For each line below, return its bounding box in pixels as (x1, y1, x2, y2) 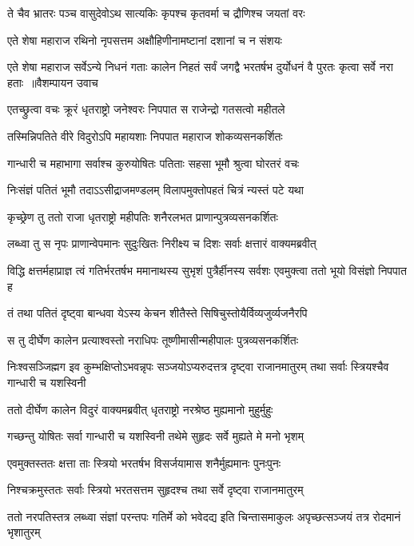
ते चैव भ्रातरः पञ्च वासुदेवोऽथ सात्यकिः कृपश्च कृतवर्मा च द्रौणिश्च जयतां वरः (7, 5, 305, 21)
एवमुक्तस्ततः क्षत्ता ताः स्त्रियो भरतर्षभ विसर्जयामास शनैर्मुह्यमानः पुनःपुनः (7, 454, 281, 471)
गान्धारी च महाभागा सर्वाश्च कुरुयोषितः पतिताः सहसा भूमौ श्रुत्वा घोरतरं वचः (7, 154, 300, 171)
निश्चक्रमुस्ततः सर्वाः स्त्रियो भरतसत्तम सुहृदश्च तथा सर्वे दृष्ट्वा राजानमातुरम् (7, 481, 304, 498)
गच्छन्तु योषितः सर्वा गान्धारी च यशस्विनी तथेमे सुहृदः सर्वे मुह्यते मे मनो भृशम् (7, 428, 304, 444)
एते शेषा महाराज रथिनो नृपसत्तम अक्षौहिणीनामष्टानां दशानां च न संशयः (7, 31, 282, 48)
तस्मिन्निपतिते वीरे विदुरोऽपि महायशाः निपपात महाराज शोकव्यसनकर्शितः (7, 127, 283, 144)
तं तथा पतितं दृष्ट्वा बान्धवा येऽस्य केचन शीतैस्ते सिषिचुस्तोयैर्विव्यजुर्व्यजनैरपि (7, 305, 308, 321)
